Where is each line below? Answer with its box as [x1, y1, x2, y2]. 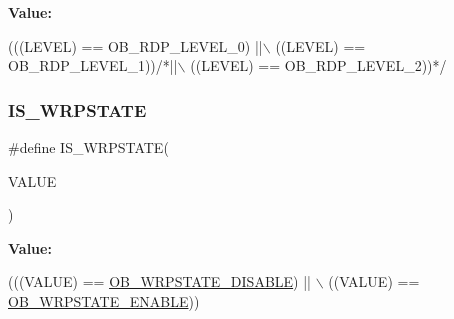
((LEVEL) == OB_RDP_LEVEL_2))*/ [190, 55, 447, 76]
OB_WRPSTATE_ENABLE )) [8, 290, 200, 311]
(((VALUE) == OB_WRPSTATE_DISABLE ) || [8, 271, 312, 292]
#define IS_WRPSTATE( [8, 137, 169, 157]
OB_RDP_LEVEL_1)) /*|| [8, 55, 178, 76]
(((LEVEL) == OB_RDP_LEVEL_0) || [8, 35, 263, 56]
